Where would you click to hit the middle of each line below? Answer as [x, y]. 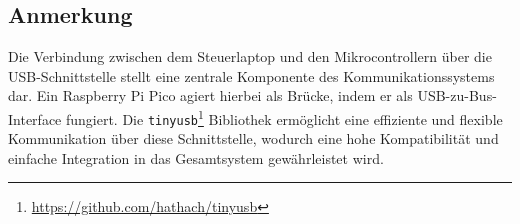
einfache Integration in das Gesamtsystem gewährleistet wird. [196, 157]
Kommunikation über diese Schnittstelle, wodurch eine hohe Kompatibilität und [253, 138]
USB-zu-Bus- [457, 95]
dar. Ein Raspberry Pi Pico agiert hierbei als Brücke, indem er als [210, 95]
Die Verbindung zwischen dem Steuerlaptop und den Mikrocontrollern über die [250, 56]
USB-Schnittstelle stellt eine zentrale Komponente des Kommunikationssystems [251, 75]
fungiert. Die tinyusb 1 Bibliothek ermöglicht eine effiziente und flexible [284, 117]
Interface [35, 118]
